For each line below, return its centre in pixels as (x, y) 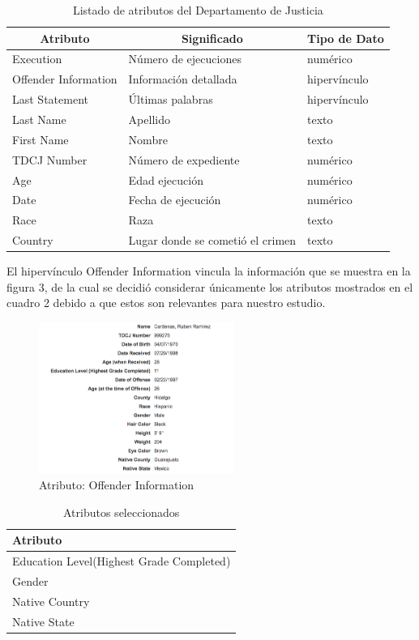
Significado (212, 38)
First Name (41, 139)
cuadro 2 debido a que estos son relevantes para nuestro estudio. (166, 303)
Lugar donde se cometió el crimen (212, 240)
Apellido (149, 119)
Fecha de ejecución (175, 200)
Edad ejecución (166, 179)
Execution (37, 59)
